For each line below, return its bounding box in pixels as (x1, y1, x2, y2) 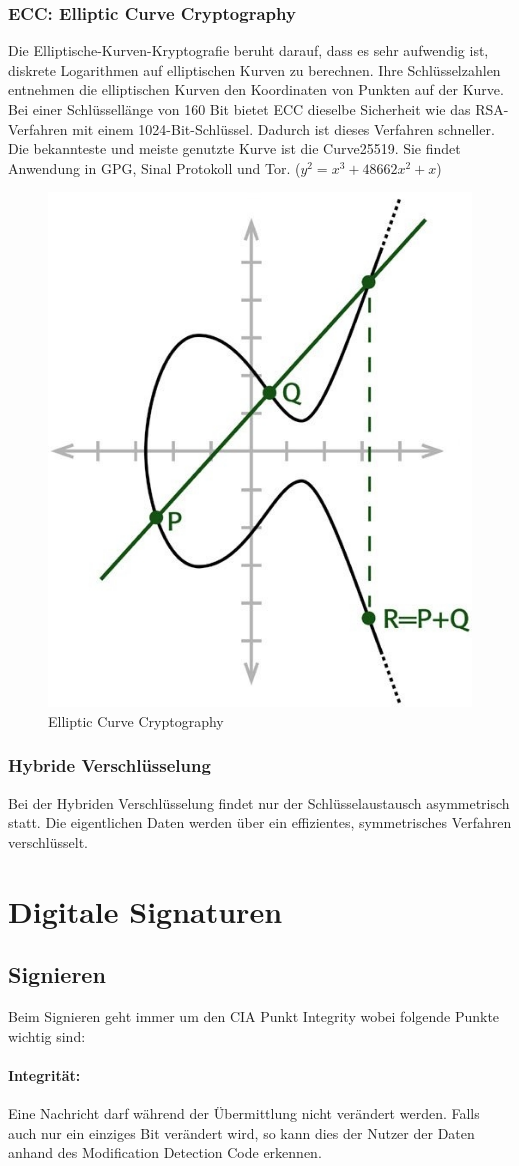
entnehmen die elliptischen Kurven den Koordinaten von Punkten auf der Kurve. (8, 79, 504, 100)
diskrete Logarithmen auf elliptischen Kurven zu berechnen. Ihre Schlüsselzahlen (8, 59, 501, 80)
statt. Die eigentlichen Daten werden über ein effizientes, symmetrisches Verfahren (8, 812, 512, 833)
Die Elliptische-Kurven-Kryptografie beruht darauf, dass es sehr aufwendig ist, (8, 40, 489, 61)
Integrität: (8, 1064, 81, 1085)
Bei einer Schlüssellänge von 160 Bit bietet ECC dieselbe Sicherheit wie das (8, 99, 471, 119)
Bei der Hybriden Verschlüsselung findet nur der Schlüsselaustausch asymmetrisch (8, 792, 510, 813)
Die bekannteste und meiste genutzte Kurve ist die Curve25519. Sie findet (8, 138, 461, 159)
